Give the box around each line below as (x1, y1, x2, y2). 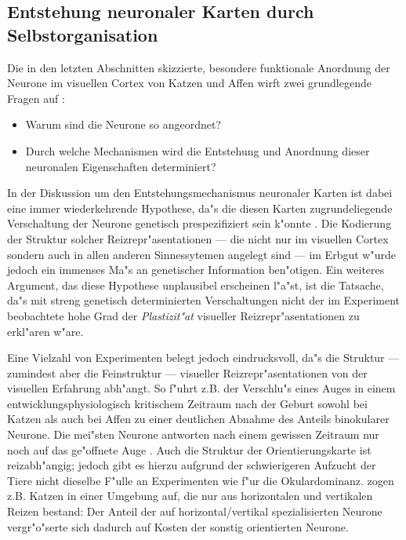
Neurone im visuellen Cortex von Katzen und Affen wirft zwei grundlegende (7, 75, 372, 91)
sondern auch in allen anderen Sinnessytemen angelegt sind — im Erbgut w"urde (7, 246, 396, 262)
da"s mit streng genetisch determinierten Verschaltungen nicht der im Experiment (7, 292, 401, 308)
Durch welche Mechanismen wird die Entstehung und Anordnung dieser (25, 142, 370, 159)
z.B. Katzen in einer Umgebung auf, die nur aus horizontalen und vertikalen (7, 487, 373, 504)
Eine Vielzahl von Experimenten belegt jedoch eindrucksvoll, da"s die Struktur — (7, 349, 400, 366)
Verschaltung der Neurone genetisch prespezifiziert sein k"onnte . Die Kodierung (7, 215, 392, 232)
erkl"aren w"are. (7, 323, 84, 339)
